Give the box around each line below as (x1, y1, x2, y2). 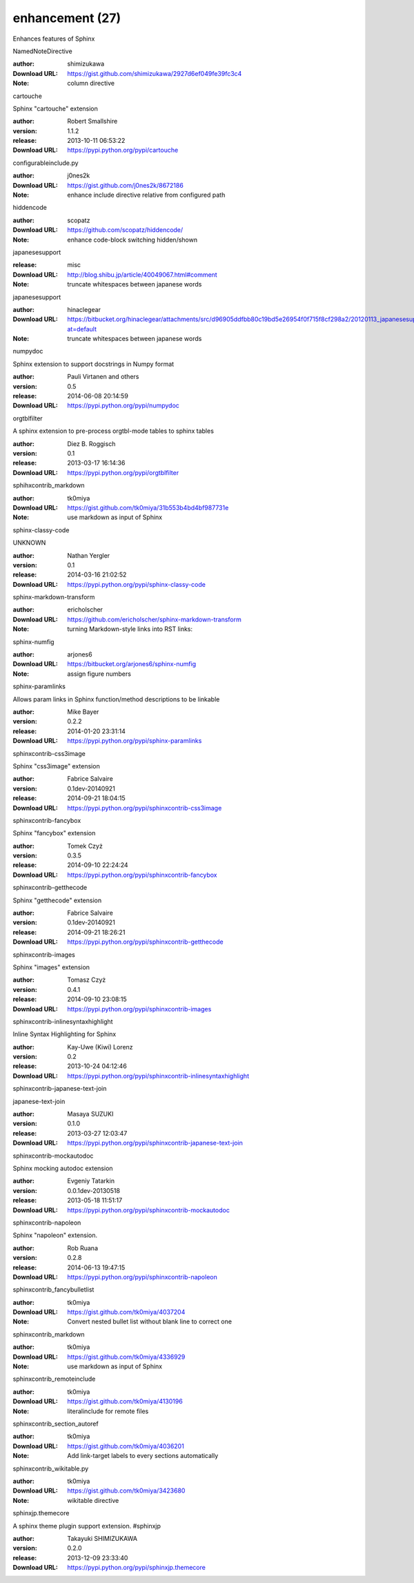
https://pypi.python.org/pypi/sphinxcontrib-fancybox (67, 871, 217, 879)
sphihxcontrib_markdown (12, 481, 86, 489)
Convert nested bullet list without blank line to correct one (67, 1317, 233, 1325)
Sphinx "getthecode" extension (12, 896, 102, 904)
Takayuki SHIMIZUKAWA (67, 1534, 138, 1542)
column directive (67, 79, 115, 88)
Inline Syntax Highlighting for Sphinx (12, 1030, 117, 1038)
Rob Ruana (67, 1243, 98, 1252)
